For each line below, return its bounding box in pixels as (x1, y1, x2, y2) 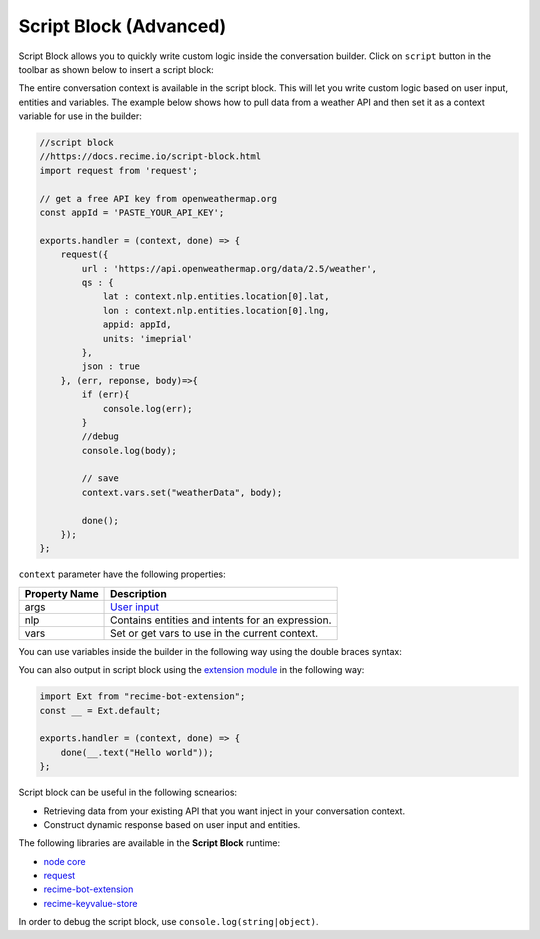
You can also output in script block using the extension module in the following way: (18, 664, 365, 676)
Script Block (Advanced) (18, 15, 227, 37)
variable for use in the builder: (18, 110, 142, 122)
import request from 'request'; (39, 165, 199, 176)
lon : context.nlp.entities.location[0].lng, (102, 305, 330, 316)
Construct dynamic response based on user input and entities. (43, 818, 301, 830)
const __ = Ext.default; (39, 705, 162, 716)
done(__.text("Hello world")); (60, 746, 214, 758)
